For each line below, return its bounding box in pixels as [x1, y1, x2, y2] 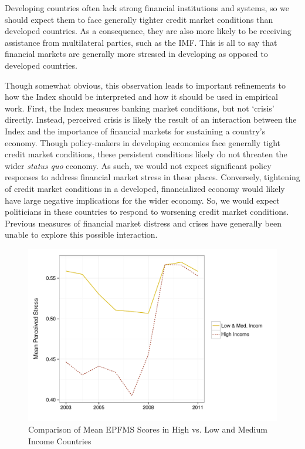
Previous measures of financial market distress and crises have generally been [5, 217, 282, 229]
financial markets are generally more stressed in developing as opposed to [5, 48, 268, 60]
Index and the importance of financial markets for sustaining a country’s [5, 124, 266, 137]
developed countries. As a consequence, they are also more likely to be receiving [5, 25, 292, 37]
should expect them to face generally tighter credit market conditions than [5, 13, 273, 25]
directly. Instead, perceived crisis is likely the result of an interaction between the [5, 113, 297, 126]
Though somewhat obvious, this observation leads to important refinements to [5, 79, 286, 91]
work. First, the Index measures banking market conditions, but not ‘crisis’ [5, 102, 274, 114]
